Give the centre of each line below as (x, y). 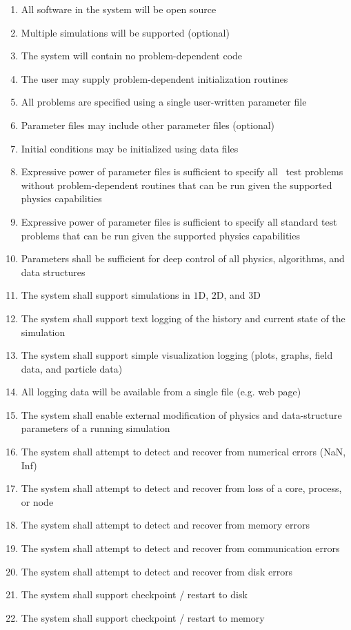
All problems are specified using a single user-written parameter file (164, 102)
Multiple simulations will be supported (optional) (125, 32)
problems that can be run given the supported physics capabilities (160, 235)
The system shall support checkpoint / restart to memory (143, 617)
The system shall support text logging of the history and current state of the (183, 318)
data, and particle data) (72, 368)
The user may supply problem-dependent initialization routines (154, 78)
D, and (231, 295)
